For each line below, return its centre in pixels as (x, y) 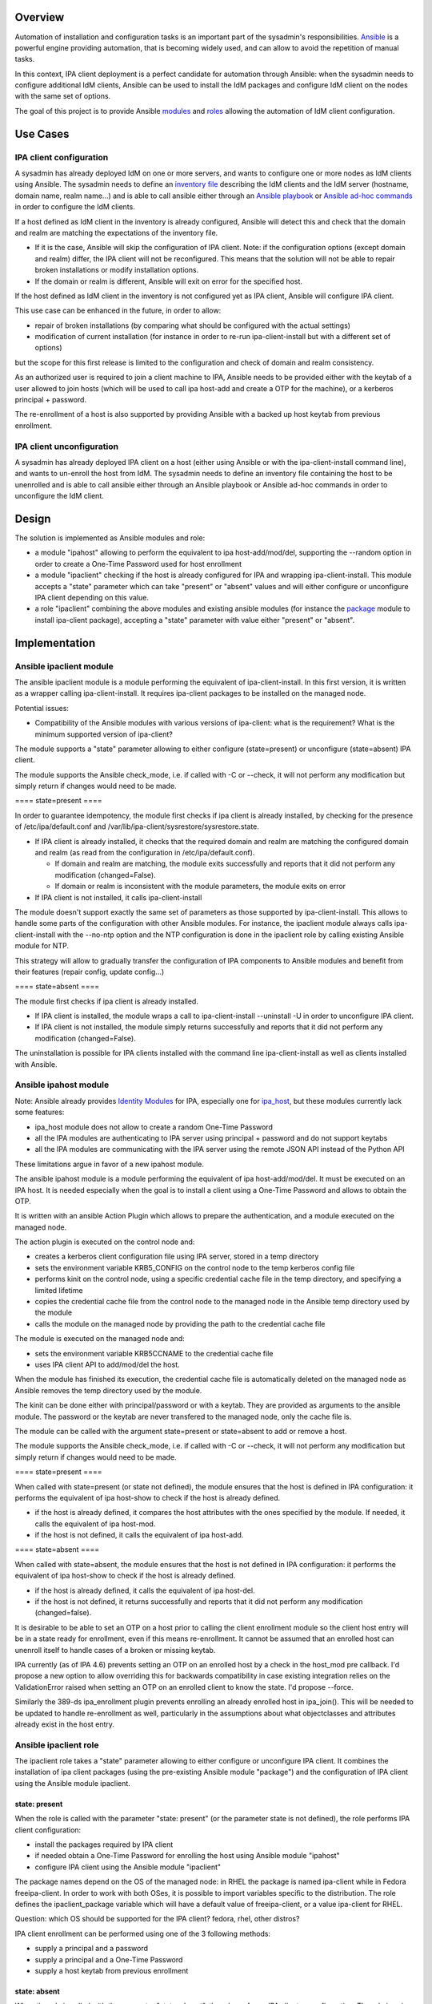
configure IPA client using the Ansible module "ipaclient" (128, 1867)
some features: (40, 1112)
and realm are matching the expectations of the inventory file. (116, 232)
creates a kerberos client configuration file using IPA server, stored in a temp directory (177, 1257)
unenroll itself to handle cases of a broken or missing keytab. (115, 1650)
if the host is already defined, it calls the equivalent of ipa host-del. (145, 1590)
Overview (40, 17)
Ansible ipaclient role (57, 1745)
